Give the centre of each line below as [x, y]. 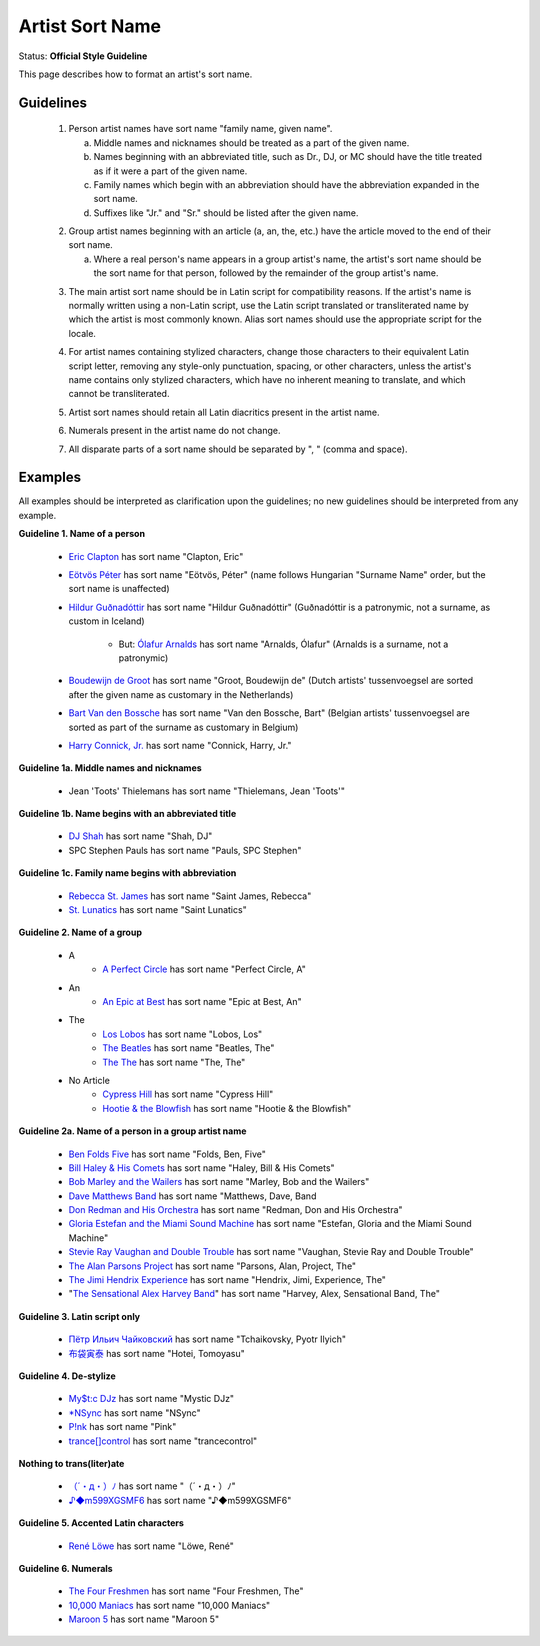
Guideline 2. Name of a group [80, 932]
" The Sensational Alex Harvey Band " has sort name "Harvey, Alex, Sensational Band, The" [254, 1294]
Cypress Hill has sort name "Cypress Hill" [188, 1094]
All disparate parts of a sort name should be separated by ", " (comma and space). [238, 449]
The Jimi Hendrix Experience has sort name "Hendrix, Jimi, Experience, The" [227, 1280]
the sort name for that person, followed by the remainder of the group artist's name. [266, 273]
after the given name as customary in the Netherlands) [181, 694]
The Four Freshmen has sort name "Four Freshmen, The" [186, 1591]
